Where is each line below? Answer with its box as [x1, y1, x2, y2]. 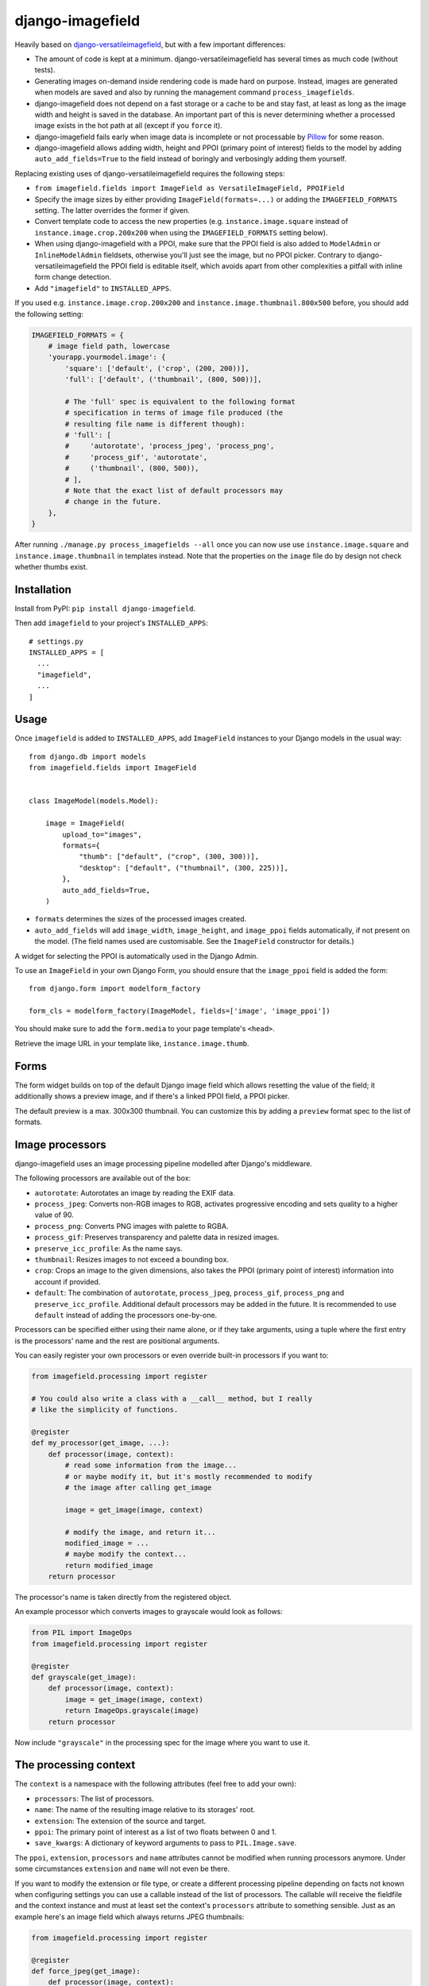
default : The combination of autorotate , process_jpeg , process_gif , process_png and [34, 1288, 345, 1298]
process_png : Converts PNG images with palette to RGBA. [34, 1221, 229, 1231]
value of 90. [34, 1210, 75, 1219]
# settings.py [29, 636, 83, 646]
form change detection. [34, 272, 111, 282]
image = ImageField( [44, 819, 126, 828]
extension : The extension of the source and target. [34, 1816, 207, 1826]
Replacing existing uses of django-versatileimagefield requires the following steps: [14, 168, 285, 178]
